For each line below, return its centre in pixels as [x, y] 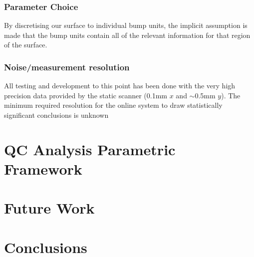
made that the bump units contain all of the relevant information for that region [127, 35]
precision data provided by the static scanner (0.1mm [86, 95]
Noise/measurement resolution [67, 67]
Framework [43, 168]
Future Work [49, 208]
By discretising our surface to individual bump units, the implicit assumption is [126, 25]
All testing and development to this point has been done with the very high [120, 86]
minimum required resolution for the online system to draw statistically [113, 105]
